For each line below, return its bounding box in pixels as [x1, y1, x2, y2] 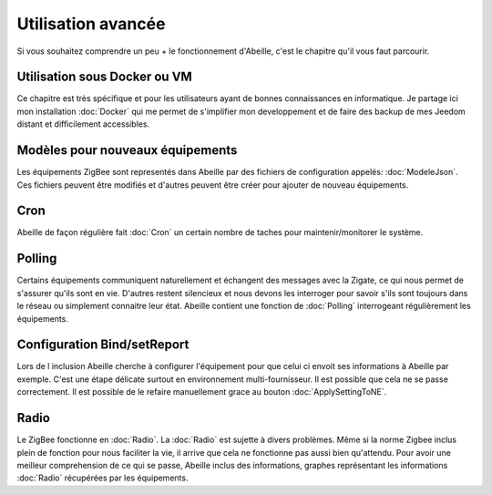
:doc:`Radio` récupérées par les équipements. [16, 472, 189, 483]
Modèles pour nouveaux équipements [16, 142, 238, 159]
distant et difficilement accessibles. [16, 119, 150, 129]
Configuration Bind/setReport [16, 337, 190, 353]
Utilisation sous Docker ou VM [16, 69, 193, 85]
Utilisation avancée [16, 14, 166, 34]
